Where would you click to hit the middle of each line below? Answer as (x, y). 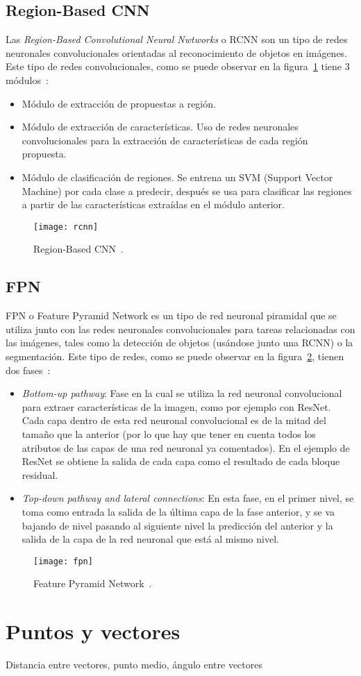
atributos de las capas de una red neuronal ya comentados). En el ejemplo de (186, 447)
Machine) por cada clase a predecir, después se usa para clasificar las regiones (187, 191)
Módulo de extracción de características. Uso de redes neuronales (160, 127)
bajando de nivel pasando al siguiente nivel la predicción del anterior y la (177, 525)
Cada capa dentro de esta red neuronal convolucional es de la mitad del (174, 420)
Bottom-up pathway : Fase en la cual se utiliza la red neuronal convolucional (182, 393)
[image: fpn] (63, 561)
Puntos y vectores (93, 631)
